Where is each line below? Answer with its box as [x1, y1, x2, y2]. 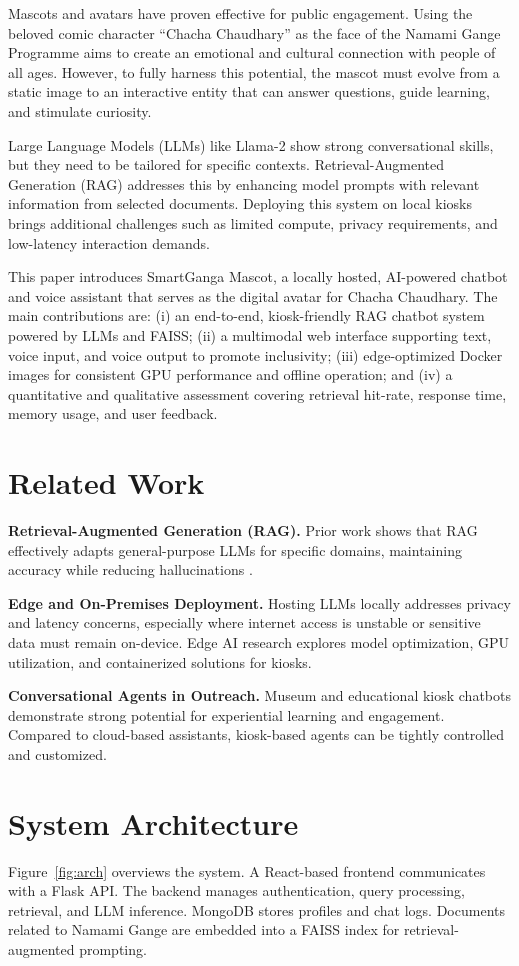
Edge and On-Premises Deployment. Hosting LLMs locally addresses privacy [8, 592, 511, 613]
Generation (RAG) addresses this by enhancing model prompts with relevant [8, 173, 480, 194]
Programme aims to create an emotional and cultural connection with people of [8, 42, 496, 63]
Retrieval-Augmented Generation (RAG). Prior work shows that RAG [8, 520, 478, 540]
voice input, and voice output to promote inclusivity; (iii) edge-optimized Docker [8, 344, 503, 365]
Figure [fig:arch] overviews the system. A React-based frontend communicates [8, 860, 486, 881]
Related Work [8, 462, 205, 503]
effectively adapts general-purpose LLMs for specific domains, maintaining [8, 539, 462, 560]
